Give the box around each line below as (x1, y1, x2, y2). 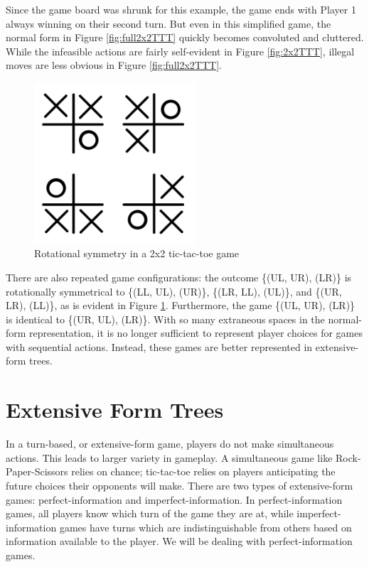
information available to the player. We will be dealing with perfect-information (6, 534, 353, 549)
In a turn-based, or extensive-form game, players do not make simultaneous (6, 436, 334, 451)
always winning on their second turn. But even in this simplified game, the (6, 16, 331, 31)
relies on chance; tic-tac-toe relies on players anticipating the (71, 464, 336, 479)
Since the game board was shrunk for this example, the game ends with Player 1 (6, 2, 356, 16)
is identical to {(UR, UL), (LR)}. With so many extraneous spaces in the (6, 311, 325, 326)
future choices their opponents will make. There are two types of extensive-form (6, 477, 353, 492)
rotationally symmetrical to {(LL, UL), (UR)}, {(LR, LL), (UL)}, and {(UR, (6, 283, 342, 298)
